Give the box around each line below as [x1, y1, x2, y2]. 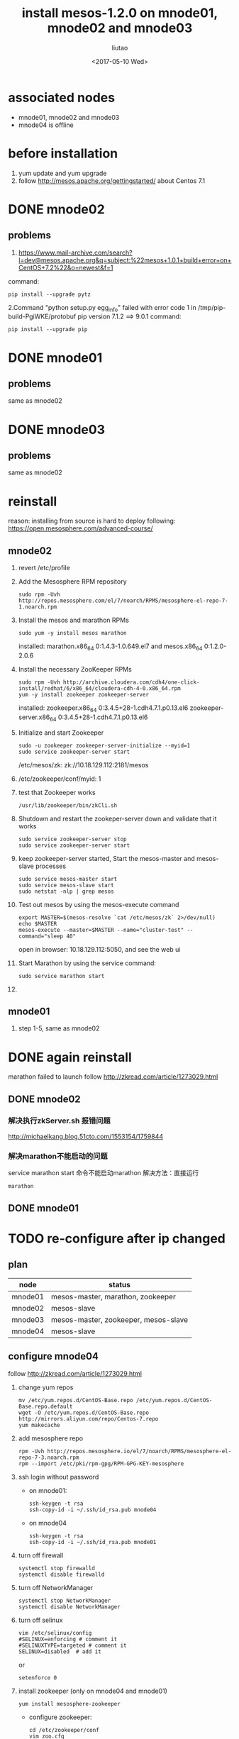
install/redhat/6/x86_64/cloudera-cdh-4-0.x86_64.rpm [18, 684, 181, 692]
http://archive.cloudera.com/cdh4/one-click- [63, 679, 200, 686]
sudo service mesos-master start [18, 875, 118, 882]
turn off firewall [18, 1551, 64, 1560]
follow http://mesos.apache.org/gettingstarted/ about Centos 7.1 [18, 176, 205, 185]
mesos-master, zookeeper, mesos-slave [50, 1314, 189, 1324]
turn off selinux [18, 1616, 63, 1624]
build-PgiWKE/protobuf [8, 312, 77, 321]
